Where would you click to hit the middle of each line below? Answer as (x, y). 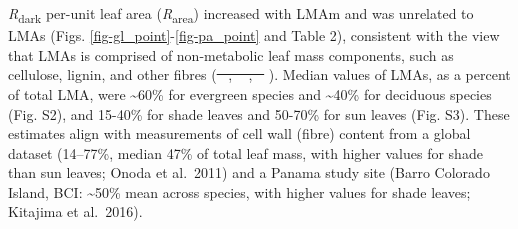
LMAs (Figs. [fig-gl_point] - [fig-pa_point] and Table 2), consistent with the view (254, 35)
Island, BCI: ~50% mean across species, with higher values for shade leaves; (239, 191)
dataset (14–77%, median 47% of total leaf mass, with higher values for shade (245, 152)
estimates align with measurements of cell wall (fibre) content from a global (239, 133)
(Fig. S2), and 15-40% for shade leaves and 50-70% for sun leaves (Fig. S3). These (259, 113)
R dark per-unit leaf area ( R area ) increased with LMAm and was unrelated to (241, 14)
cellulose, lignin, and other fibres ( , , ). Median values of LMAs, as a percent (259, 74)
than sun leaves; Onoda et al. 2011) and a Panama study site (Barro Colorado (249, 172)
